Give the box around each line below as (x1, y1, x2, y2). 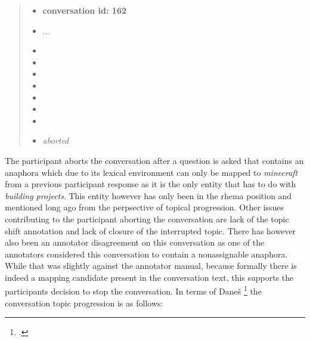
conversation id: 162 (42, 4, 127, 16)
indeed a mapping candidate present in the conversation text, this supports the (5, 271, 294, 283)
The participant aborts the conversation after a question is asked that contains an (5, 154, 304, 166)
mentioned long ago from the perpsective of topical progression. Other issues (5, 201, 284, 213)
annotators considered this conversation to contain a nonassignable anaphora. (5, 247, 288, 260)
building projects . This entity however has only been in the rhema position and (5, 189, 292, 201)
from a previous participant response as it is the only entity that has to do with (5, 178, 296, 190)
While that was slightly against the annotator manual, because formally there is (5, 259, 297, 272)
